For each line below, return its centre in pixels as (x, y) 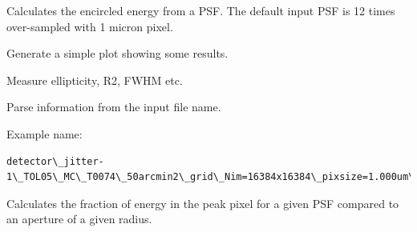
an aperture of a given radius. (79, 219)
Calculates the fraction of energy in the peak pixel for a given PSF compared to (203, 203)
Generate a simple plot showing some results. (117, 53)
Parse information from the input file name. (114, 107)
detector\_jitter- (55, 161)
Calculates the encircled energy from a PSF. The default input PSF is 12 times (201, 10)
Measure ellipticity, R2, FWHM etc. (95, 80)
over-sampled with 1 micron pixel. (90, 26)
